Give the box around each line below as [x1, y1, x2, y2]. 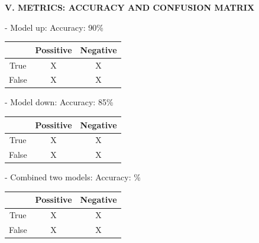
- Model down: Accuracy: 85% [5, 96, 114, 108]
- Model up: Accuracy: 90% [5, 21, 103, 33]
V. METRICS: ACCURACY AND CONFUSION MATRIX [5, 1, 255, 13]
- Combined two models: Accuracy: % [5, 171, 141, 183]
